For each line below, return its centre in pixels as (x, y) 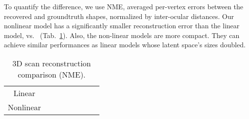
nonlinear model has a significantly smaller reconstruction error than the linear (122, 26)
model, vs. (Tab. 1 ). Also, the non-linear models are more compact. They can (122, 35)
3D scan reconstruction (52, 63)
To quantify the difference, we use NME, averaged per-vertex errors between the (124, 6)
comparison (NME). (52, 74)
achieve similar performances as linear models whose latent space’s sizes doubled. (125, 45)
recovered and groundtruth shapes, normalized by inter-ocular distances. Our (119, 16)
